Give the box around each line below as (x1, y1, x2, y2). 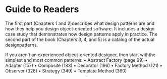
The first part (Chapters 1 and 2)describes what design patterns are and (5, 20, 155, 26)
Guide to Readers (5, 4, 79, 15)
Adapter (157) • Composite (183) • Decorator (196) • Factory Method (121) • (5, 62, 162, 68)
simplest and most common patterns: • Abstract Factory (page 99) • (5, 57, 148, 63)
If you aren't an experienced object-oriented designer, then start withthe (5, 52, 156, 58)
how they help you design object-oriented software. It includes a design (5, 25, 155, 31)
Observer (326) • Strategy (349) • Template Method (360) (5, 67, 127, 74)
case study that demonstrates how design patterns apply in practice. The (5, 31, 158, 37)
